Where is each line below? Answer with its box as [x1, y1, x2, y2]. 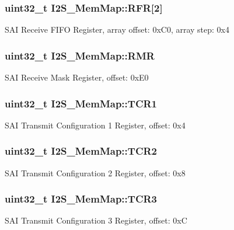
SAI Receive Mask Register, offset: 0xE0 [5, 71, 149, 83]
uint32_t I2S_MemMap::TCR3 [5, 191, 157, 206]
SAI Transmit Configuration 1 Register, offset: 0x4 [5, 119, 186, 131]
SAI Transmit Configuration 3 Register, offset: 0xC [5, 214, 187, 226]
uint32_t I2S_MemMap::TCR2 [5, 144, 157, 158]
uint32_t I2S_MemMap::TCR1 [5, 96, 157, 110]
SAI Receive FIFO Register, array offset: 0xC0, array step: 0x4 [5, 23, 229, 36]
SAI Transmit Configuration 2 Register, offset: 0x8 [5, 166, 186, 179]
